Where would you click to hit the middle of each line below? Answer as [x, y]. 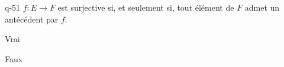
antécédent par [32, 19]
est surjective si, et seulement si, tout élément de [146, 7]
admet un [262, 7]
